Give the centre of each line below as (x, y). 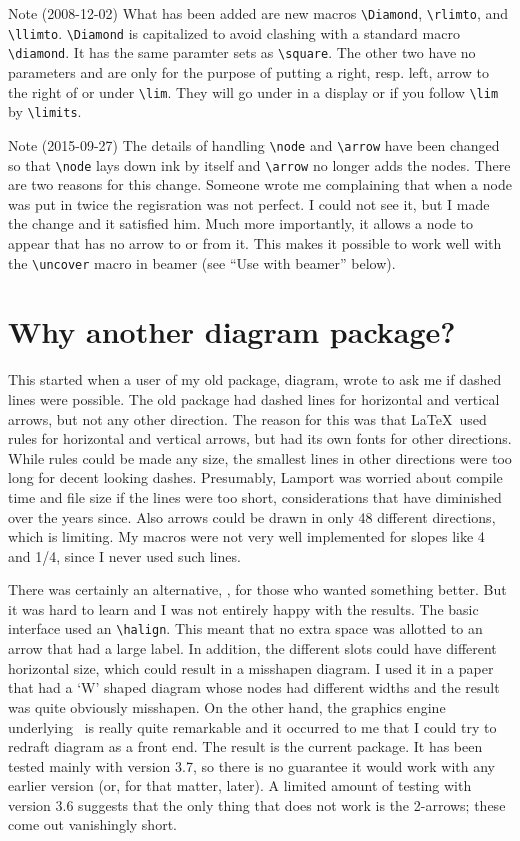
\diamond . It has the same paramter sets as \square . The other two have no (242, 52)
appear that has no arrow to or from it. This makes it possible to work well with (255, 242)
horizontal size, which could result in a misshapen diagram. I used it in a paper (251, 667)
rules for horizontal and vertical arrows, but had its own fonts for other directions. (260, 438)
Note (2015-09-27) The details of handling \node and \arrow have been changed (254, 144)
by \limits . (45, 111)
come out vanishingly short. (92, 824)
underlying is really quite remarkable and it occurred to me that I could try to (252, 726)
